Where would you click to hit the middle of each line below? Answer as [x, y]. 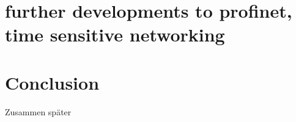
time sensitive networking [115, 34]
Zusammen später [38, 111]
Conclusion [52, 82]
